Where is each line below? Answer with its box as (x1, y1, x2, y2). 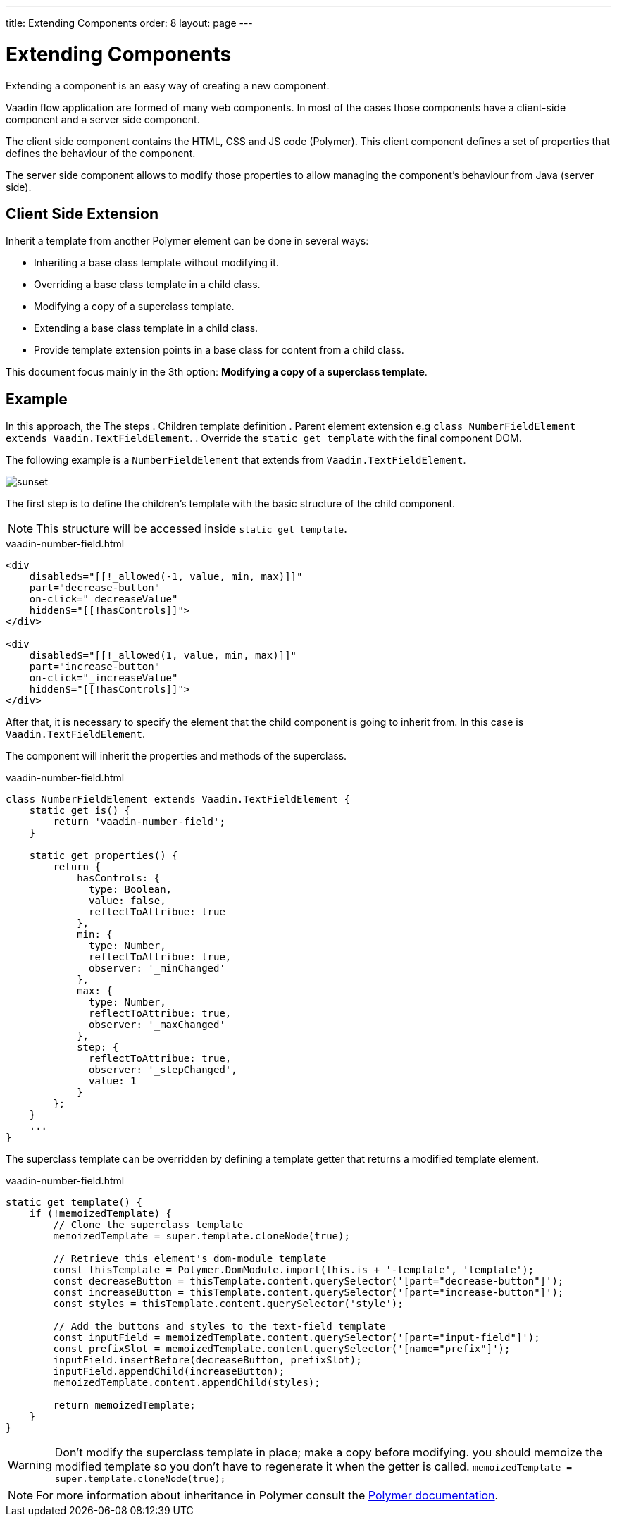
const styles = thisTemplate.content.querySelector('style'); (53, 1298, 404, 1310)
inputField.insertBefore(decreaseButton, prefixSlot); (53, 1354, 362, 1366)
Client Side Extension (6, 204, 159, 223)
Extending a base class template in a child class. (34, 322, 258, 335)
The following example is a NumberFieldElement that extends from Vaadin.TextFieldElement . (6, 454, 466, 466)
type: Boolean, (89, 884, 173, 896)
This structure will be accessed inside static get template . (36, 521, 347, 536)
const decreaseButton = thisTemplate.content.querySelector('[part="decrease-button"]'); (53, 1275, 564, 1287)
